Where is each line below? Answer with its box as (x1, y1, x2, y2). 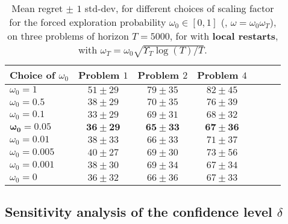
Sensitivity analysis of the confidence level (5, 202, 272, 221)
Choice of (10, 67, 55, 82)
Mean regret (11, 1, 63, 15)
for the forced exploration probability (9, 15, 166, 29)
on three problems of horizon (7, 29, 129, 43)
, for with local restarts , (169, 29, 278, 43)
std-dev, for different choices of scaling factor (84, 1, 274, 15)
